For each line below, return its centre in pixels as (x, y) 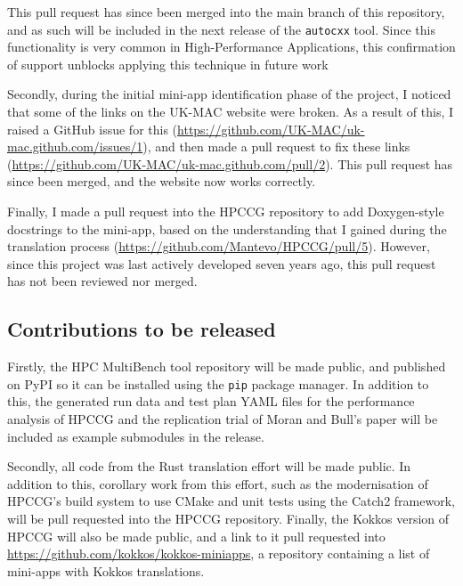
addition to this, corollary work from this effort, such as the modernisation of (218, 483)
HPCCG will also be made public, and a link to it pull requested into (196, 536)
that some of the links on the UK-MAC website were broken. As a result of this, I (231, 112)
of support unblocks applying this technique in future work (168, 64)
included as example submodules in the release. (136, 436)
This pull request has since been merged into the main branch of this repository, (226, 12)
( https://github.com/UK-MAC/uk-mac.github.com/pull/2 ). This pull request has (230, 163)
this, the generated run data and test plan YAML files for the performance (211, 401)
